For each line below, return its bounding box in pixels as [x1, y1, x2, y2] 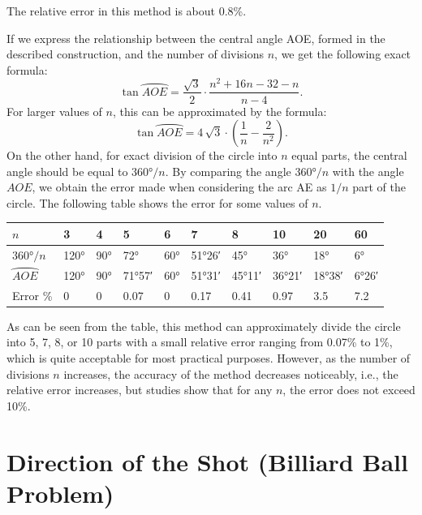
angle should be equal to [6, 162, 128, 179]
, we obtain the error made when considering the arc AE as [32, 178, 327, 195]
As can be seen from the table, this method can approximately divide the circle [6, 317, 401, 334]
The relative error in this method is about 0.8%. [6, 2, 247, 19]
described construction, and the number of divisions [6, 45, 265, 62]
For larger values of [6, 102, 102, 119]
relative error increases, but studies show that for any [6, 381, 273, 398]
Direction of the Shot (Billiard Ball [6, 444, 408, 478]
